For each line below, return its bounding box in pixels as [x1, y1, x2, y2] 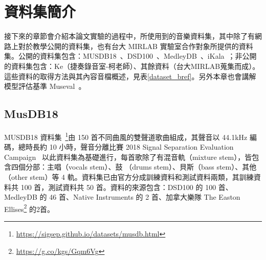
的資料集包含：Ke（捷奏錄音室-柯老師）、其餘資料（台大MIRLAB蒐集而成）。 [4, 60, 260, 71]
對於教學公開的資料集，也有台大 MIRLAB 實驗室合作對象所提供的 [18, 40, 239, 51]
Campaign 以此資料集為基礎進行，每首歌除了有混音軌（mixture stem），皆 [4, 151, 252, 162]
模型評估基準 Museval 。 [4, 81, 86, 91]
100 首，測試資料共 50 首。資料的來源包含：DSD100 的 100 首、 [20, 181, 233, 192]
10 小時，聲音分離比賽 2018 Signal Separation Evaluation [49, 141, 234, 152]
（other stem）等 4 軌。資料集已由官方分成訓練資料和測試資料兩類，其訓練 [4, 171, 254, 182]
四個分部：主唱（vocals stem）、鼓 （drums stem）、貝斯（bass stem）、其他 [11, 161, 257, 172]
